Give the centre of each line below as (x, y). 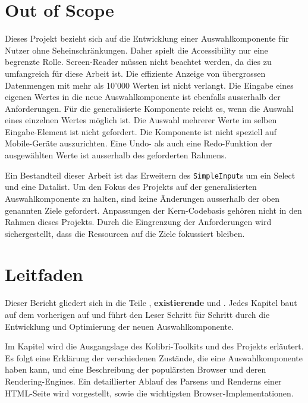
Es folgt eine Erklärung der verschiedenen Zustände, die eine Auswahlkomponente (154, 357)
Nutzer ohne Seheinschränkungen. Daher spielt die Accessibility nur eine (136, 50)
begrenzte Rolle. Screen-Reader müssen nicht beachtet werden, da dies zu (138, 62)
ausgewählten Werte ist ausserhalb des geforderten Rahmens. (116, 155)
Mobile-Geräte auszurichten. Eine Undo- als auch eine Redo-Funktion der (139, 143)
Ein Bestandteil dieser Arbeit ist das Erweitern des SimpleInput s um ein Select (150, 175)
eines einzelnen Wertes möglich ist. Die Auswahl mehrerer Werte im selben (141, 120)
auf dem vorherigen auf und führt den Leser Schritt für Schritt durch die (137, 314)
